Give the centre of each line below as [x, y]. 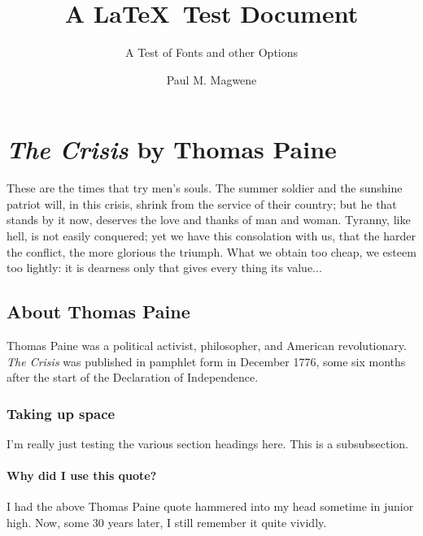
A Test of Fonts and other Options [211, 52]
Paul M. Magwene [211, 79]
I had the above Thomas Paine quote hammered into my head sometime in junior [210, 506]
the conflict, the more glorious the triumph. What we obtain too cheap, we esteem [211, 251]
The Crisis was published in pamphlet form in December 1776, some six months [206, 361]
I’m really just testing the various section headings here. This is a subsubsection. [207, 444]
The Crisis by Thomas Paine [172, 149]
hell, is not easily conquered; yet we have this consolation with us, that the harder [211, 236]
